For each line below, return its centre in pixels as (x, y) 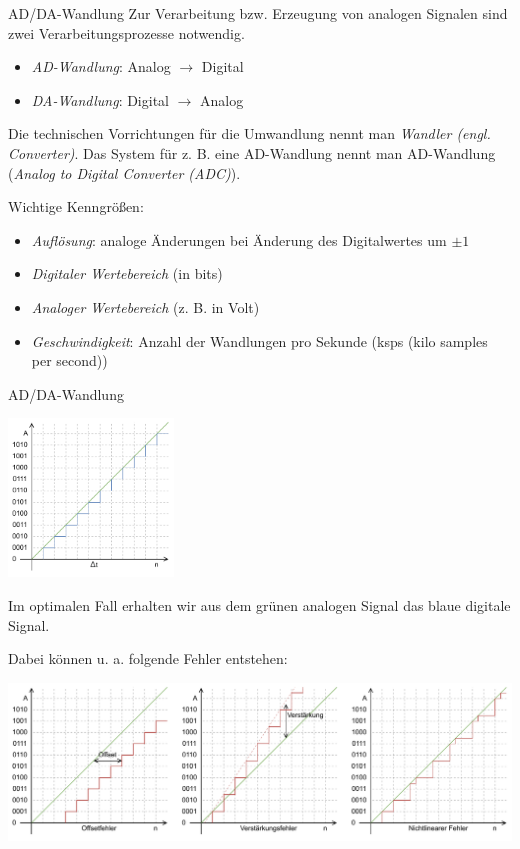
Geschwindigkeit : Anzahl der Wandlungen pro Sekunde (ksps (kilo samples (259, 340)
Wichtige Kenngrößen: (76, 206)
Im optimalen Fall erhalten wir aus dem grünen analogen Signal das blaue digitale (259, 605)
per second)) (69, 360)
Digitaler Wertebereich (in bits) (127, 273)
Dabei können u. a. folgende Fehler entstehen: (148, 658)
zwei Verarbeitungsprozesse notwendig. (126, 32)
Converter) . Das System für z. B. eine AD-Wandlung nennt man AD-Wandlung (252, 152)
